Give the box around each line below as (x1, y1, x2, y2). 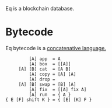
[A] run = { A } (29, 92, 71, 97)
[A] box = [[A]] (29, 61, 71, 67)
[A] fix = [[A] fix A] (29, 86, 87, 92)
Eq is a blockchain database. (5, 5, 75, 12)
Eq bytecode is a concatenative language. (5, 44, 106, 51)
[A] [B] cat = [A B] (18, 66, 71, 72)
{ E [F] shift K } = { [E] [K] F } (5, 96, 92, 103)
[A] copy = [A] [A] (29, 71, 76, 77)
